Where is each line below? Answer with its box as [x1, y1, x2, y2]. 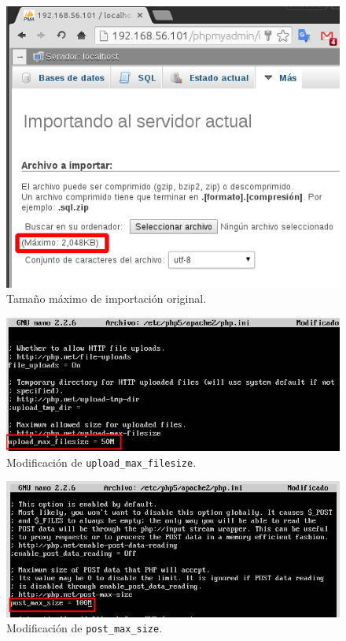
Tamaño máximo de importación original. [6, 290, 207, 307]
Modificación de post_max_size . [6, 620, 163, 636]
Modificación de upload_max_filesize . [6, 453, 197, 470]
